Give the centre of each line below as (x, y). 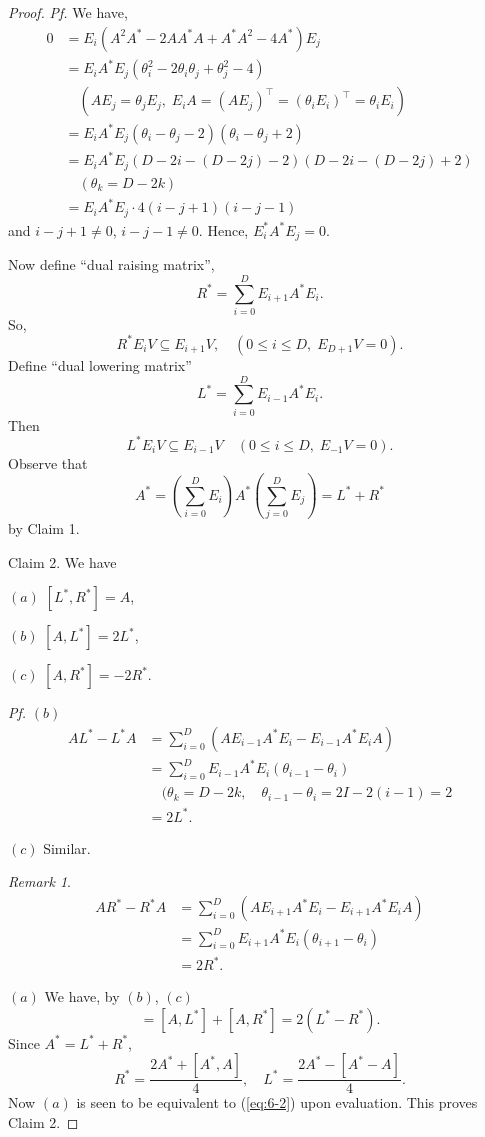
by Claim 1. (44, 528)
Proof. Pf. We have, (68, 12)
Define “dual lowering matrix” (100, 364)
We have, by (82, 996)
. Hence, (223, 229)
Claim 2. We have (62, 561)
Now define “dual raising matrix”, (111, 264)
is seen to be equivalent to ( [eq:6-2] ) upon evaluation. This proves (277, 1102)
